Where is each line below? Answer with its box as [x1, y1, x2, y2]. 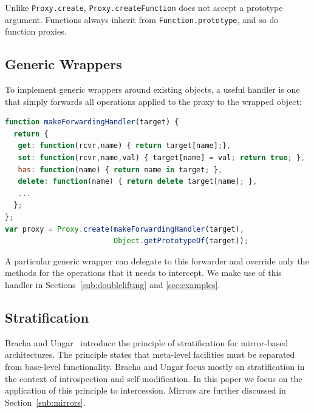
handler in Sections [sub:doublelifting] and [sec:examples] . [5, 278, 220, 291]
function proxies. [5, 25, 67, 38]
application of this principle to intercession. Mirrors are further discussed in [5, 384, 286, 397]
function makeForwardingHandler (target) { [5, 118, 179, 127]
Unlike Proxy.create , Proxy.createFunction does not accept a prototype [5, 1, 283, 13]
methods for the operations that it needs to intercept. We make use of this [5, 266, 282, 279]
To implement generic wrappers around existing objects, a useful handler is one [5, 83, 300, 96]
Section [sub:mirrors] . [5, 395, 86, 408]
